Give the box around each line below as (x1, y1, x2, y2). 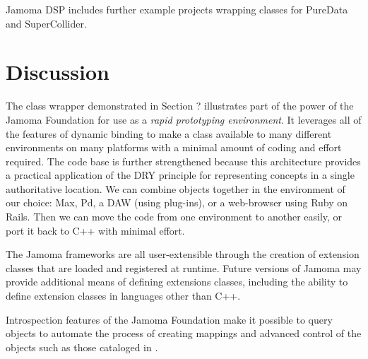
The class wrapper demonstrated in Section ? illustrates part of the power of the (6, 98, 354, 113)
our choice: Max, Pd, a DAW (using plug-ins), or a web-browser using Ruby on (6, 195, 348, 210)
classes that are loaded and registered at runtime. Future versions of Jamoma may (6, 260, 362, 275)
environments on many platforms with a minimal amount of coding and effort (6, 140, 342, 155)
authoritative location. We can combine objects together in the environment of (6, 181, 345, 196)
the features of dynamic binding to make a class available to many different (6, 126, 332, 141)
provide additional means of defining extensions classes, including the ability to (6, 274, 348, 289)
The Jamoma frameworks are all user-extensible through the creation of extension (6, 247, 360, 261)
